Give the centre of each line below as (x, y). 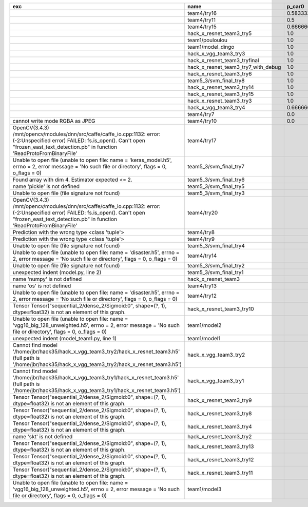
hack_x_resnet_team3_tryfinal (223, 60)
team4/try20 (203, 213)
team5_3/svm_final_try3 (216, 193)
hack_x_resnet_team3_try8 (220, 413)
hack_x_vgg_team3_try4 (217, 108)
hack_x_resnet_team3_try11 (220, 473)
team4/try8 (201, 232)
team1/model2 (205, 325)
